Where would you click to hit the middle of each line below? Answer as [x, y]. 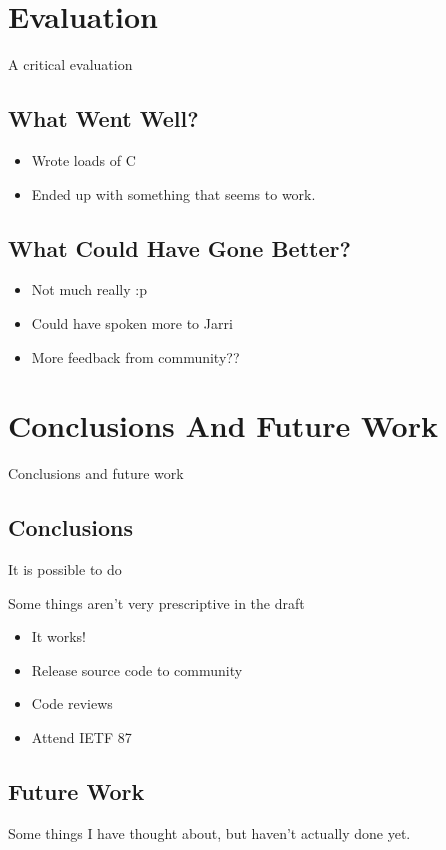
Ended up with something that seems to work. [173, 193]
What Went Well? [103, 118]
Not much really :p [89, 289]
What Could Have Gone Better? [179, 247]
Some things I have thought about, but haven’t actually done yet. [209, 832]
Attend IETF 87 [81, 736]
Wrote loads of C [83, 159]
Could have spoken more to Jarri [132, 322]
